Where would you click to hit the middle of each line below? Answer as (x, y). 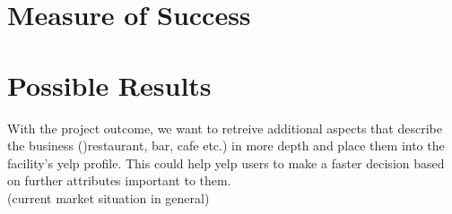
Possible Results (109, 85)
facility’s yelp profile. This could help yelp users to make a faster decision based (226, 163)
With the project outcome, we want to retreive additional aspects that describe (225, 128)
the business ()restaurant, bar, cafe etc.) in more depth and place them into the (226, 146)
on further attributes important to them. (119, 180)
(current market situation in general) (109, 197)
